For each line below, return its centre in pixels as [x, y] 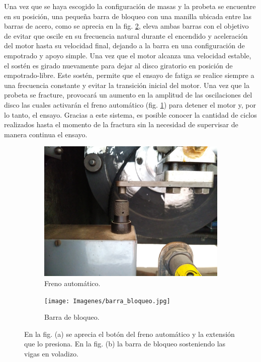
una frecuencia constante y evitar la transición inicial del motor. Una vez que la [127, 85]
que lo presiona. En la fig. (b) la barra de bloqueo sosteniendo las [125, 344]
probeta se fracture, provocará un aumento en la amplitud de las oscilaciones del [128, 95]
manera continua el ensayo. [46, 134]
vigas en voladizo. [51, 353]
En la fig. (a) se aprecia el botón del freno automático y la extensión [129, 334]
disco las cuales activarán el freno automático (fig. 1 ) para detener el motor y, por [130, 104]
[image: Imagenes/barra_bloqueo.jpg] [107, 301]
